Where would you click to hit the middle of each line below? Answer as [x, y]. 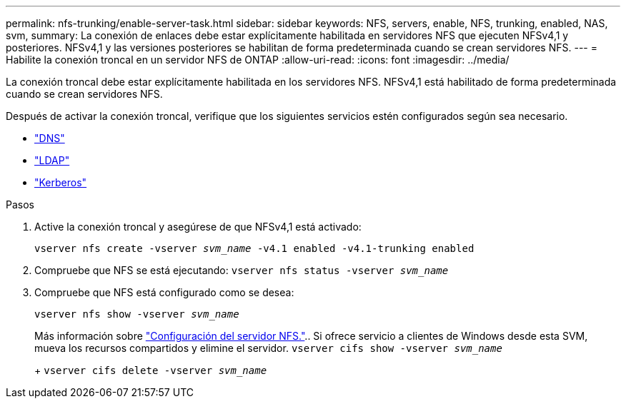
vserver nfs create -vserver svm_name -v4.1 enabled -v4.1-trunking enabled [254, 248]
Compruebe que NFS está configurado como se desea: [164, 292]
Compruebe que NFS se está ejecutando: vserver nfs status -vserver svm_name [242, 270]
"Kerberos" [61, 182]
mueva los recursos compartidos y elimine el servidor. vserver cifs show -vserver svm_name [268, 348]
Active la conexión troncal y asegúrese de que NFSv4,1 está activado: [198, 227]
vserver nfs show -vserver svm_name [137, 314]
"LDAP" [52, 160]
